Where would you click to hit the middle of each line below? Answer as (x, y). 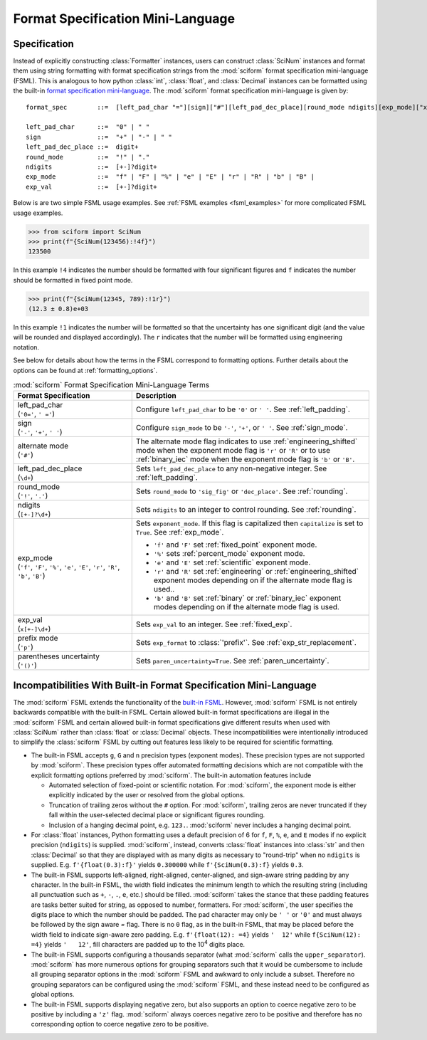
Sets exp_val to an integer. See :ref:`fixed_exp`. (214, 624)
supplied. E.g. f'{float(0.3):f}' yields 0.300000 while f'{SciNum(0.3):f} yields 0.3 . (167, 865)
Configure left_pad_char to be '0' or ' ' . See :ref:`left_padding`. (243, 409)
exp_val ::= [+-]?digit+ (92, 187)
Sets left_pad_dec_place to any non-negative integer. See (231, 468)
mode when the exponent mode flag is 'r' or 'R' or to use (233, 451)
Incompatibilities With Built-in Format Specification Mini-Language (165, 685)
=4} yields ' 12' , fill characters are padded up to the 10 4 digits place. (138, 944)
